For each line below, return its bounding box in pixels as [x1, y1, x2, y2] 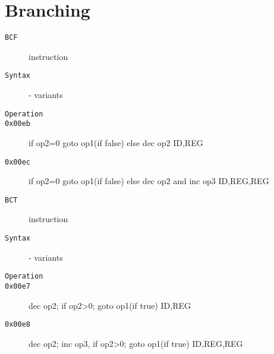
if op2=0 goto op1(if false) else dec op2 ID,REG [29, 136, 203, 148]
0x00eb [5, 119, 30, 128]
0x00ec [5, 157, 30, 166]
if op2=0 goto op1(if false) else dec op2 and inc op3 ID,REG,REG [29, 175, 269, 187]
